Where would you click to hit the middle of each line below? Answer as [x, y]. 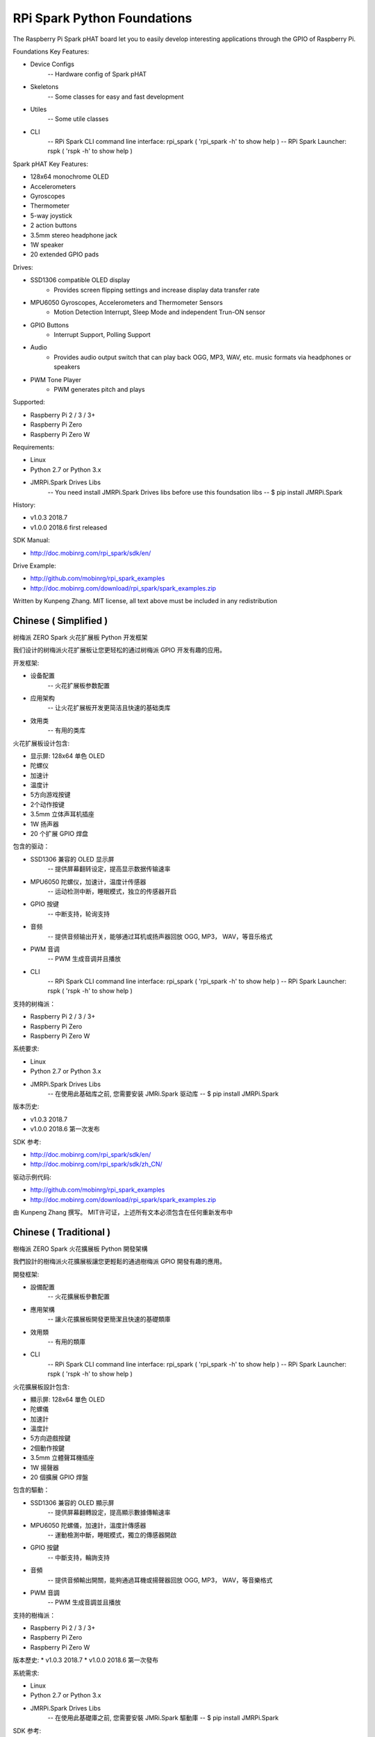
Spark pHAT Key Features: [50, 164]
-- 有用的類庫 [67, 1342]
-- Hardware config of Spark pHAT [97, 74]
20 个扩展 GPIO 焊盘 [59, 834]
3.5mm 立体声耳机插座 [62, 814]
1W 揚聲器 [44, 1467]
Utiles [39, 109]
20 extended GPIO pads [65, 254]
